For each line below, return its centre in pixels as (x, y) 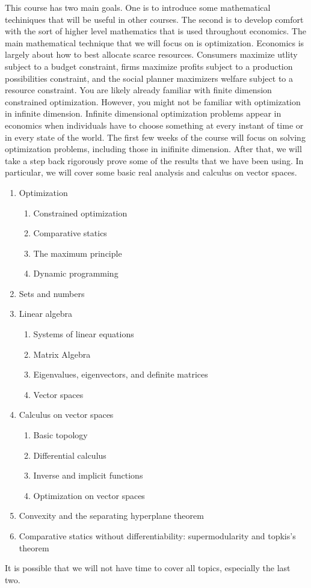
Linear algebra (45, 314)
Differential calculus (70, 455)
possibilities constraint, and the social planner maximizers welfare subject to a (149, 78)
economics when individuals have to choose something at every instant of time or (154, 125)
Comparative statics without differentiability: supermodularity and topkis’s (157, 536)
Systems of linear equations (84, 334)
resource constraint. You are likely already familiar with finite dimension (138, 90)
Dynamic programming (76, 273)
